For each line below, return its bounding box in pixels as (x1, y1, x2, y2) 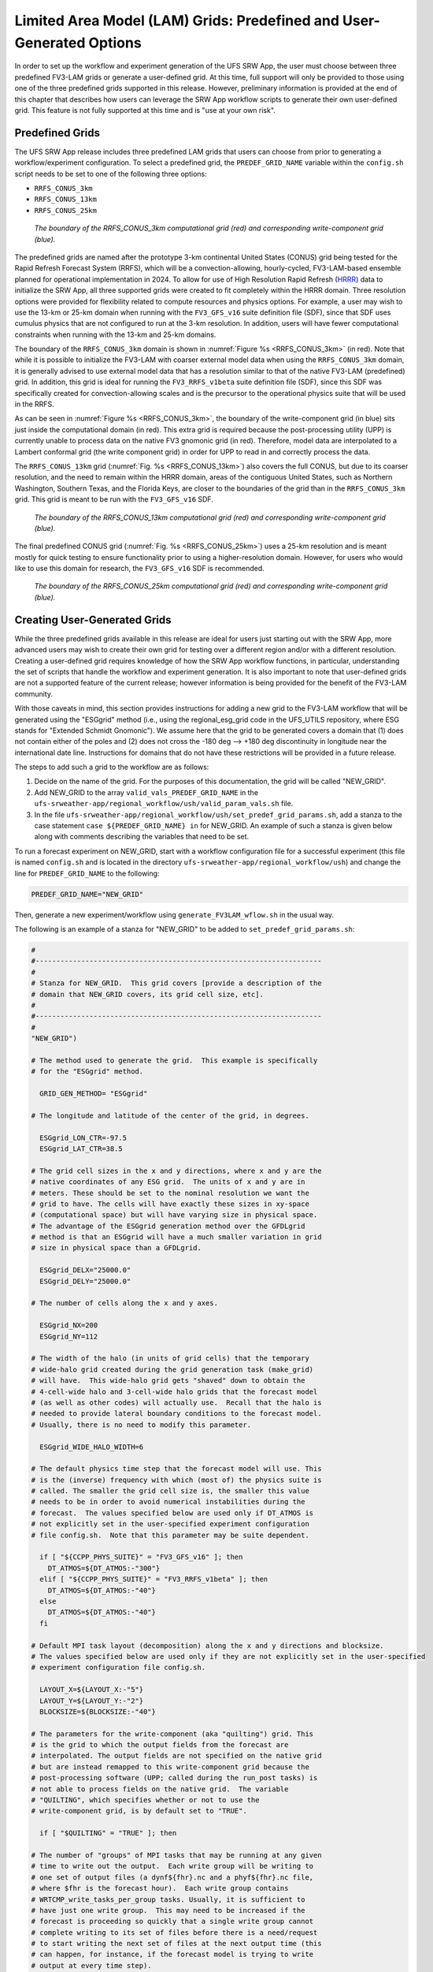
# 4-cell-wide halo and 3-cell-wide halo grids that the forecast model (31, 1387, 318, 1396)
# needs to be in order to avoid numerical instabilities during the (31, 1497, 305, 1507)
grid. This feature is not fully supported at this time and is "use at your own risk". (14, 105, 276, 114)
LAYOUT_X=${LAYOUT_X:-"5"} (39, 1685, 144, 1694)
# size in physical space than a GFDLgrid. (31, 1243, 202, 1253)
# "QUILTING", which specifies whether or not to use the (31, 1795, 260, 1805)
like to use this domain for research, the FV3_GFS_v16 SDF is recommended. (14, 564, 265, 573)
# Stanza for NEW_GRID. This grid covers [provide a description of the (31, 979, 322, 988)
